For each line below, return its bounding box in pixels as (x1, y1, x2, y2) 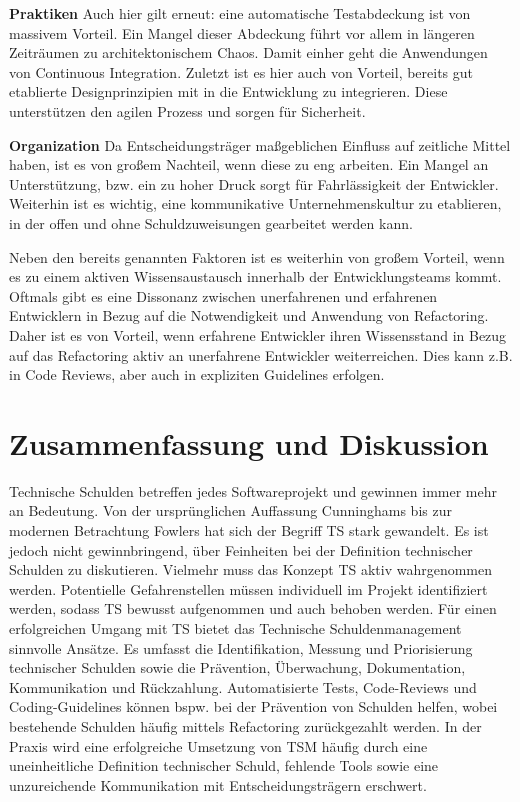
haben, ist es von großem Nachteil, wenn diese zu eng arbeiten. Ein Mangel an (9, 154, 489, 175)
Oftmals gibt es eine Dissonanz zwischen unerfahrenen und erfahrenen (9, 285, 438, 306)
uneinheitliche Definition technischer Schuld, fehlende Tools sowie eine (9, 755, 439, 776)
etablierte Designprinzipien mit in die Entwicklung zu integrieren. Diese (9, 81, 448, 102)
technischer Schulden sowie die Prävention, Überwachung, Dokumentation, (9, 657, 466, 678)
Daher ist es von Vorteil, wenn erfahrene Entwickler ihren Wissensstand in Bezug (9, 324, 507, 345)
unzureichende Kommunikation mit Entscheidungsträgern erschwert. (9, 774, 427, 795)
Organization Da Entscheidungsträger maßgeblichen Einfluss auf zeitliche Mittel (9, 134, 511, 155)
